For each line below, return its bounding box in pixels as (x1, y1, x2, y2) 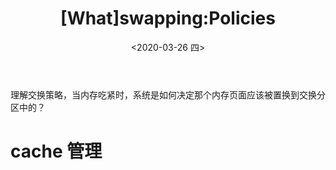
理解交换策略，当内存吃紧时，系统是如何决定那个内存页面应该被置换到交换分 (10, 88, 326, 101)
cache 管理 (10, 140, 103, 163)
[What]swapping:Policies (60, 7, 276, 30)
